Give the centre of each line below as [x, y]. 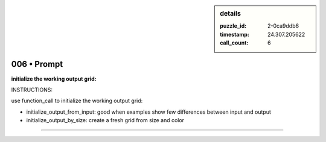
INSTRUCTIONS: [32, 90]
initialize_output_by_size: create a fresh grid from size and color [105, 120]
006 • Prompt [37, 64]
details [231, 14]
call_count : [234, 43]
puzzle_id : [233, 26]
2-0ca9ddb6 [283, 26]
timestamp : [235, 34]
